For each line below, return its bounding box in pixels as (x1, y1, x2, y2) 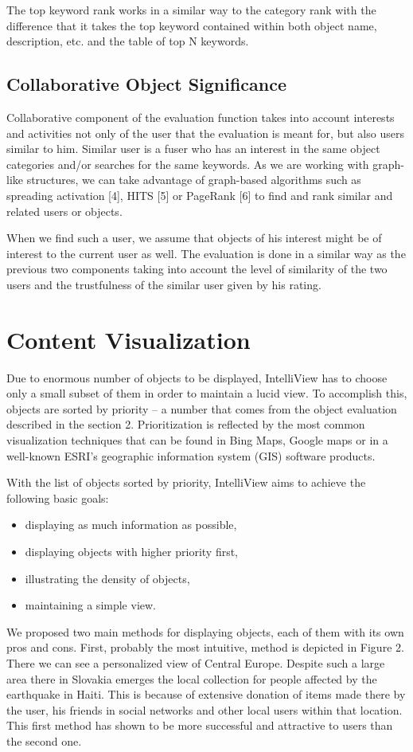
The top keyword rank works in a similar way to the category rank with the (6, 2, 376, 18)
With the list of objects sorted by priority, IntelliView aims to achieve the (6, 474, 366, 491)
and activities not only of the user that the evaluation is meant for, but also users (6, 124, 404, 141)
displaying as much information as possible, (25, 516, 237, 533)
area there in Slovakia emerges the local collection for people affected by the (6, 670, 377, 687)
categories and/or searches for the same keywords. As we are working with (6, 155, 369, 172)
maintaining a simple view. (25, 597, 156, 613)
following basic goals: (6, 489, 109, 506)
